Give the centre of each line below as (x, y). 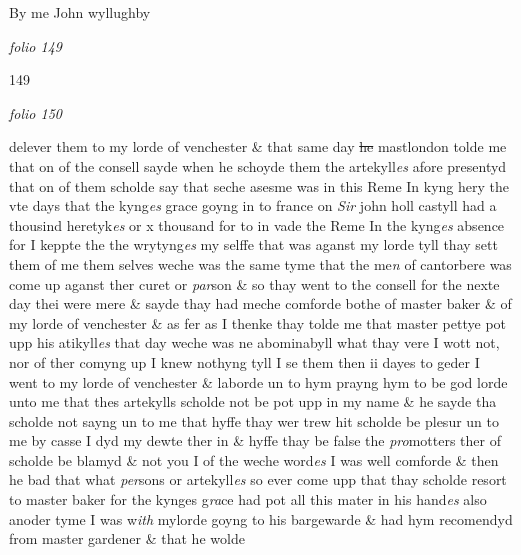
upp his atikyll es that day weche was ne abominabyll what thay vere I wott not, (254, 342)
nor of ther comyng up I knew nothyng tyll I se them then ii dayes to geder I (244, 361)
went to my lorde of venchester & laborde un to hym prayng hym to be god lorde (258, 381)
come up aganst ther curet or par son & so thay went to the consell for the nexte (254, 283)
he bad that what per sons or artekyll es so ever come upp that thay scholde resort (258, 479)
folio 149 (35, 45)
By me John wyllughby (80, 12)
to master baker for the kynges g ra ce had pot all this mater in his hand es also (248, 499)
